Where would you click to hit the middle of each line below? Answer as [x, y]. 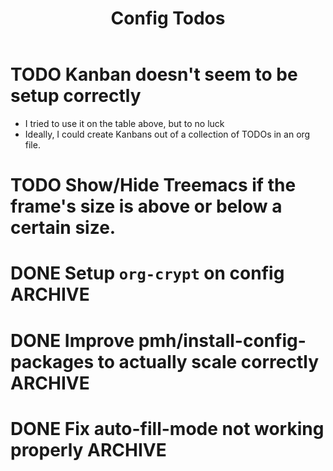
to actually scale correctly [208, 361]
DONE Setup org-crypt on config [147, 273]
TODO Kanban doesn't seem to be [154, 74]
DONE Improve [72, 340]
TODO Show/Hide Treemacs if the [153, 185]
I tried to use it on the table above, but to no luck [124, 123]
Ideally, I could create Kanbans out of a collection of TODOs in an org [167, 134]
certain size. [63, 228]
